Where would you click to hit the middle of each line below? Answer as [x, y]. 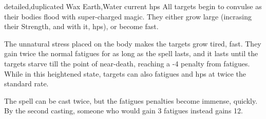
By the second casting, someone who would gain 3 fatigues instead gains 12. [123, 111]
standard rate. [26, 84]
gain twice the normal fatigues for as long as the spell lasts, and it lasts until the [131, 53]
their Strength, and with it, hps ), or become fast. [81, 26]
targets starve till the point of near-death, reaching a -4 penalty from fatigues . [127, 63]
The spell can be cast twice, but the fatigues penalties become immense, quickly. [131, 100]
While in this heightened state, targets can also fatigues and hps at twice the [125, 73]
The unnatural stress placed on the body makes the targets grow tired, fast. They [133, 43]
